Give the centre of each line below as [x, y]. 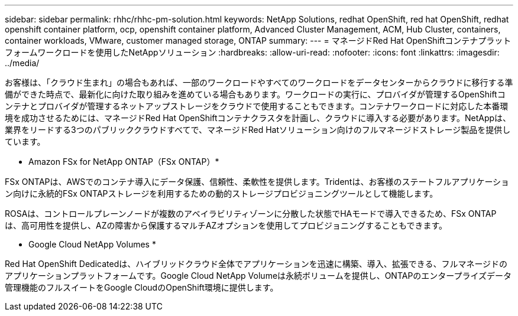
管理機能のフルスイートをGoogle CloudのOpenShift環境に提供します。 [142, 287]
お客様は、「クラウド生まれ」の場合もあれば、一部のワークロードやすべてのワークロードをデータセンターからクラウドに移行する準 [259, 82]
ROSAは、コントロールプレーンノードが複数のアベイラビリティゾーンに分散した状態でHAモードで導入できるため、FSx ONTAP [251, 214]
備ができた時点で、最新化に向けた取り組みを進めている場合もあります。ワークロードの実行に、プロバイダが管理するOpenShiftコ [255, 94]
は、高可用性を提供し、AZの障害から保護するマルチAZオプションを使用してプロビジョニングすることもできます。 [226, 225]
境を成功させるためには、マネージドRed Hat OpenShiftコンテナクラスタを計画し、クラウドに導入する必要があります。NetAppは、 [258, 118]
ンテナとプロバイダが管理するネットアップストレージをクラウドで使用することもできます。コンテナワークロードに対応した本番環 [257, 106]
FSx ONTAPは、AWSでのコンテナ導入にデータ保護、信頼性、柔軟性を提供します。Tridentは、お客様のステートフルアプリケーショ [257, 182]
